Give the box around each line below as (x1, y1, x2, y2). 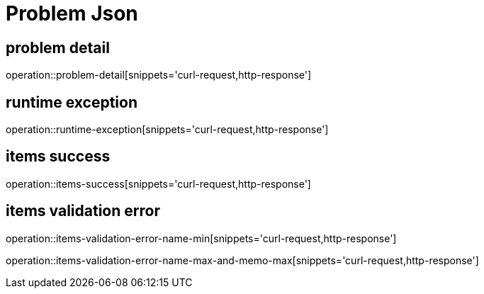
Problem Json (6, 1, 138, 26)
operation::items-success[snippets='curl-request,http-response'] (6, 177, 311, 190)
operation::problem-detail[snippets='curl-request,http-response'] (6, 69, 312, 81)
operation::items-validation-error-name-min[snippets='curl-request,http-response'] (6, 232, 397, 244)
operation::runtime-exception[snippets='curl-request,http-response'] (6, 123, 329, 136)
